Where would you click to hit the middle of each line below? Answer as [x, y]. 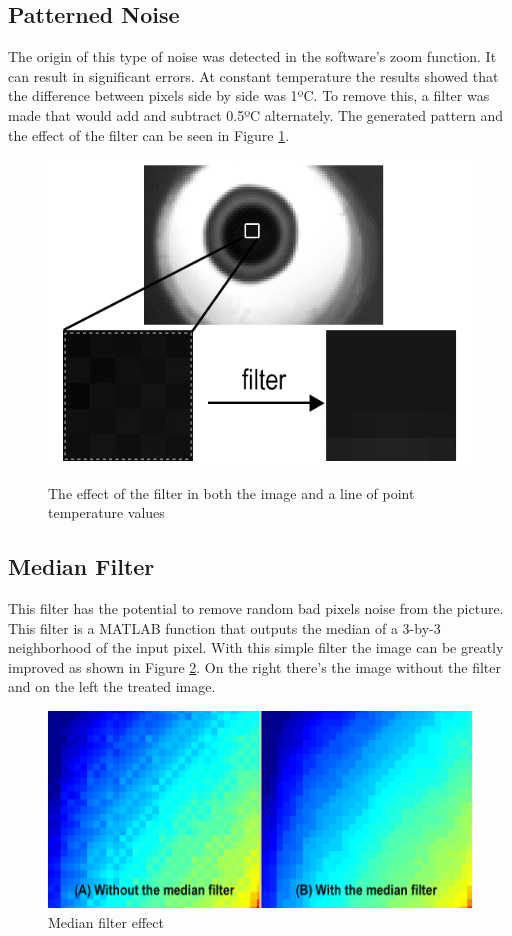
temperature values [106, 512]
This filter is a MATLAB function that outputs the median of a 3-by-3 [224, 627]
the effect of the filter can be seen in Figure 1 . [149, 134]
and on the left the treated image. [112, 686]
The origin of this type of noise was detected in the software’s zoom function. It [252, 56]
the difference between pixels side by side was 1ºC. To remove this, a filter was [249, 95]
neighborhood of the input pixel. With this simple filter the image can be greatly [256, 647]
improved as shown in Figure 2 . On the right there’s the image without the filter [254, 666]
